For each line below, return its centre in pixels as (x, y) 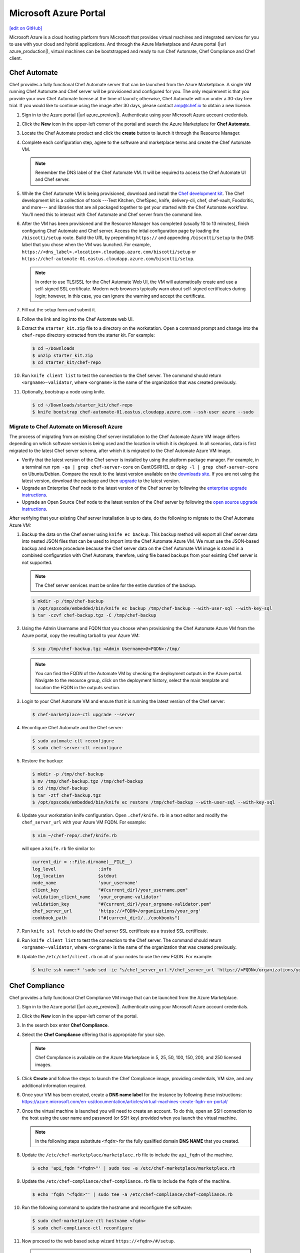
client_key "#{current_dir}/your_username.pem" (110, 890)
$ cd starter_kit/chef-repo (66, 363)
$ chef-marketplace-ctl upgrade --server (84, 715)
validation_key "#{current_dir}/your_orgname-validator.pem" (122, 904)
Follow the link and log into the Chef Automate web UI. (78, 319)
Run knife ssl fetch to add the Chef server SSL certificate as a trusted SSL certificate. (115, 931)
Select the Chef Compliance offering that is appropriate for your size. (93, 1034)
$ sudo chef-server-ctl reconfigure (77, 748)
